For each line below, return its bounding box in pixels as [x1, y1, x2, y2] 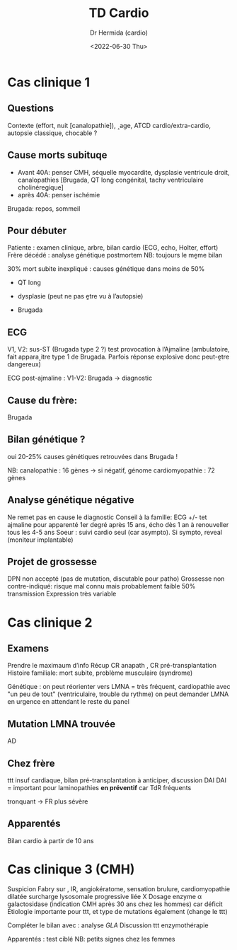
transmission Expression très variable [7, 589, 117, 598]
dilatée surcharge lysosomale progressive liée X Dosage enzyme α [7, 892, 202, 900]
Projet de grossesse [7, 556, 98, 568]
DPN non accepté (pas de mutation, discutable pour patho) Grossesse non [7, 574, 225, 583]
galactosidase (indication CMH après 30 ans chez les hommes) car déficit [7, 900, 223, 908]
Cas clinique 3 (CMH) [7, 862, 135, 878]
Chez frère [7, 757, 55, 769]
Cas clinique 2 [7, 614, 93, 630]
